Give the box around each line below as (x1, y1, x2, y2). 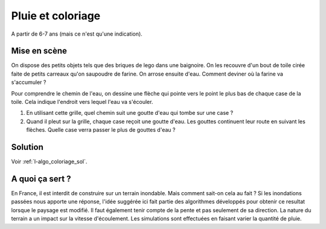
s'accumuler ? (11, 79, 46, 86)
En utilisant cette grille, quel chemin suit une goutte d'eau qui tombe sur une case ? (26, 109, 234, 117)
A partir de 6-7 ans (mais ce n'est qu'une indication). (11, 30, 143, 37)
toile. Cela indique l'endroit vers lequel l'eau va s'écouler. (11, 98, 153, 106)
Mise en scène (11, 46, 68, 56)
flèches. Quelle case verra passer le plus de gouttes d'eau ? (26, 126, 176, 134)
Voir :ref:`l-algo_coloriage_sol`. (11, 158, 88, 166)
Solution (11, 142, 43, 152)
